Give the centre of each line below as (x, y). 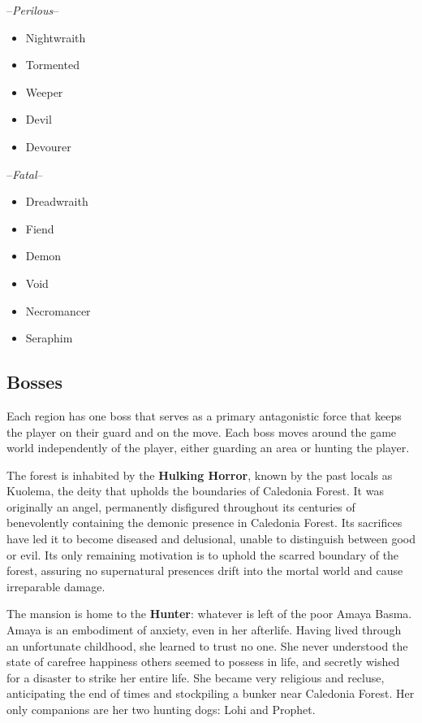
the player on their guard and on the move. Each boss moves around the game (202, 431)
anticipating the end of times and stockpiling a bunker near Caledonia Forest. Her (211, 693)
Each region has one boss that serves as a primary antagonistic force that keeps (204, 415)
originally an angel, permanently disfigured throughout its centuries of (181, 506)
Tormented (52, 65)
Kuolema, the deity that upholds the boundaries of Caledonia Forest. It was (195, 491)
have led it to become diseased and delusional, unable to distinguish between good (211, 539)
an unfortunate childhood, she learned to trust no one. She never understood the (207, 645)
